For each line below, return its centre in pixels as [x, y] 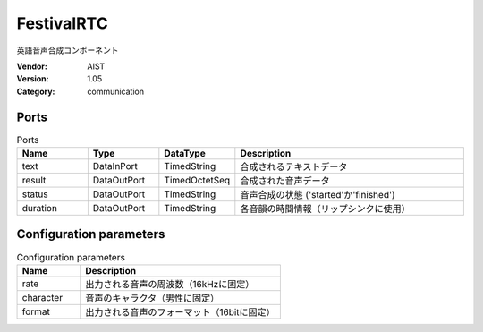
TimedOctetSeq [197, 180]
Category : [36, 91]
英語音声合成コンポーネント [68, 50]
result [34, 180]
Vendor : [32, 66]
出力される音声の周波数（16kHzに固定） [170, 284]
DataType [185, 153]
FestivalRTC [63, 23]
